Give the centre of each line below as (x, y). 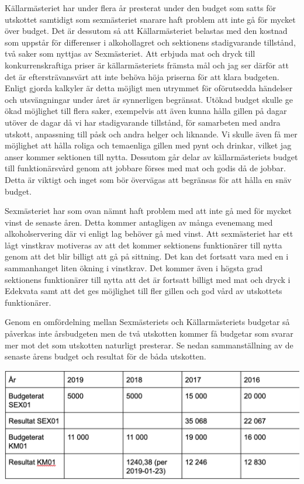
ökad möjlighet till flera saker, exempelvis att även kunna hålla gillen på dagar (146, 111)
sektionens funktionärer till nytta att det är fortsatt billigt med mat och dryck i (148, 279)
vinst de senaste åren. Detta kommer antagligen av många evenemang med (139, 222)
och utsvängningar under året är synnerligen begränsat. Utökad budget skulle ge (149, 99)
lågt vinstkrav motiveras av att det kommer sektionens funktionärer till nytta (144, 245)
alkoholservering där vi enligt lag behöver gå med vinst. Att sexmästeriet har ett (149, 234)
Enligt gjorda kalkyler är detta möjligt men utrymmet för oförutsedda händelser (149, 88)
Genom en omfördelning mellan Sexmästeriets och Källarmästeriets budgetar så (147, 322)
